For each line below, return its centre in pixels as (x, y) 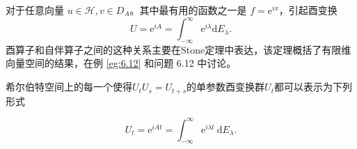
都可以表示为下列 (313, 87)
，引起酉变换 (308, 10)
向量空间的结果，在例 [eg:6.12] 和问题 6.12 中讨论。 (121, 63)
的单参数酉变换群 (226, 87)
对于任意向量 (35, 10)
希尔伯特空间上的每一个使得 (69, 87)
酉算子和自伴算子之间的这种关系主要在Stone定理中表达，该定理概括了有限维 (178, 49)
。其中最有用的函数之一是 (188, 10)
